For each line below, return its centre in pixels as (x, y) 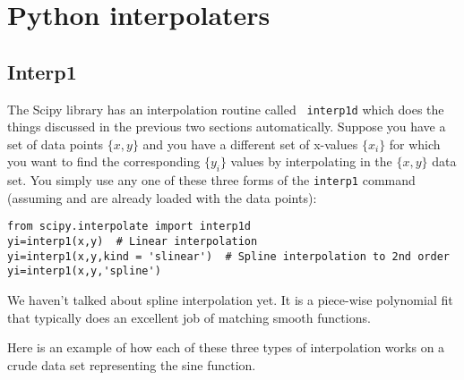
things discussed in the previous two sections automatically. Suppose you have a (227, 127)
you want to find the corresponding (104, 161)
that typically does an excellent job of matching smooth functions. (189, 317)
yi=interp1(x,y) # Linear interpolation (133, 242)
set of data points (56, 144)
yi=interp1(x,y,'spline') (84, 271)
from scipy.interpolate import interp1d (129, 227)
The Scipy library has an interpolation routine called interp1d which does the (226, 109)
